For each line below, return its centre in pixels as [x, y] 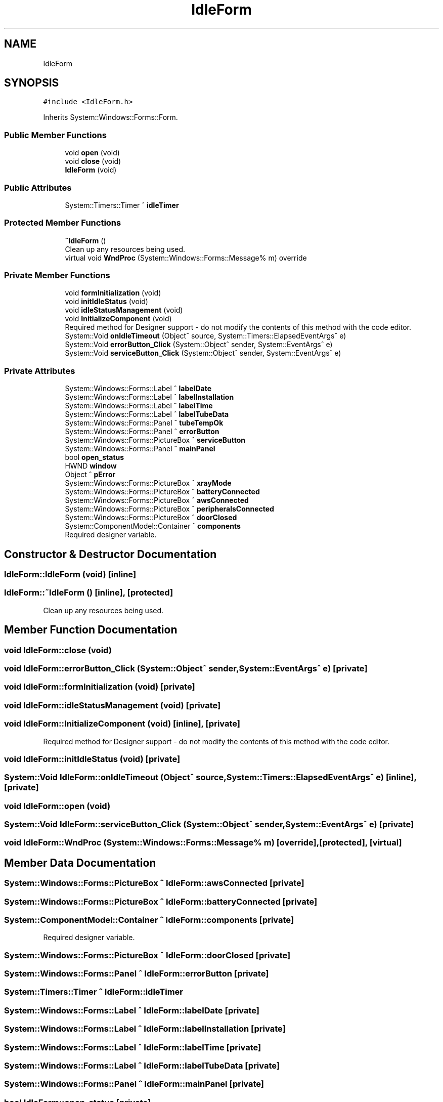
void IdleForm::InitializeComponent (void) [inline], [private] [122, 724]
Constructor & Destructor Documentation [110, 554]
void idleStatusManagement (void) [124, 310]
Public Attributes [38, 187]
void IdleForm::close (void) [58, 650]
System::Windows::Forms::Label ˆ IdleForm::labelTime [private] [133, 1047]
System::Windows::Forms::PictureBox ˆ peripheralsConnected [169, 509]
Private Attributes [40, 371]
